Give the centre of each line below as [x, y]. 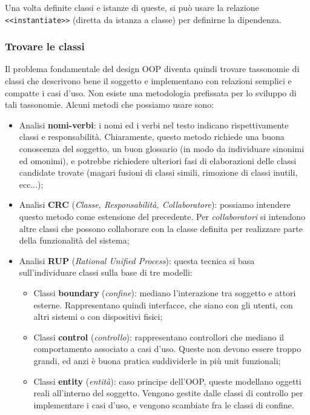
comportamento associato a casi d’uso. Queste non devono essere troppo [167, 349]
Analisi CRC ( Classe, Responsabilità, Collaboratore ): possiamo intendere [155, 204]
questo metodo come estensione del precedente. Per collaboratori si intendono [162, 216]
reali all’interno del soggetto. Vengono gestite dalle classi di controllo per [168, 393]
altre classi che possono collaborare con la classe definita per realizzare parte [161, 228]
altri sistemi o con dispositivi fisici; [98, 317]
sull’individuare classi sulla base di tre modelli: [106, 272]
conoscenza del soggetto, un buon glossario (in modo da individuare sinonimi [162, 149]
